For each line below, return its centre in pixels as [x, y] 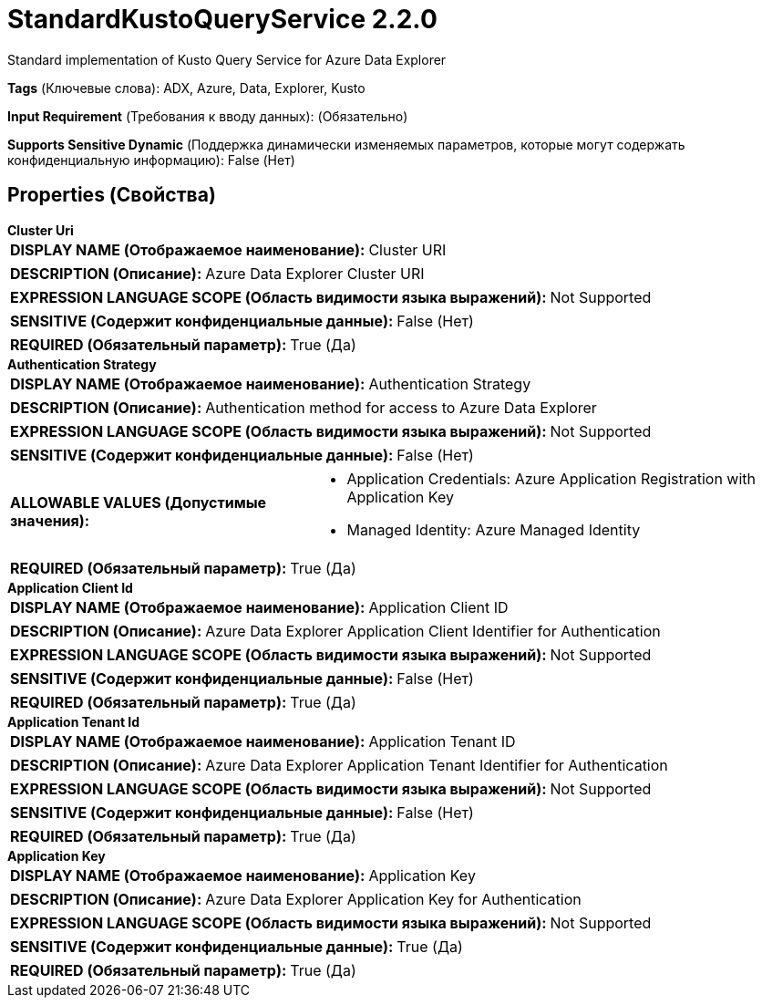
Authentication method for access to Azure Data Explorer [401, 407]
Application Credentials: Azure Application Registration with [551, 478]
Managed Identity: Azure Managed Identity [494, 529]
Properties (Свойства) [112, 195]
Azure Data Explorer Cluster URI [315, 273]
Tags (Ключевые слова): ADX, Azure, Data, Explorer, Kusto [186, 88]
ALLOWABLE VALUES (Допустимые [139, 502]
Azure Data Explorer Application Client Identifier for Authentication [433, 631]
